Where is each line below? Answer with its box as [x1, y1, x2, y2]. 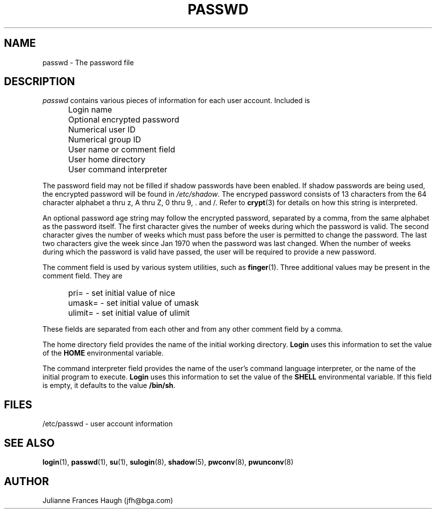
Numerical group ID [68, 134, 141, 145]
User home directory [68, 154, 145, 165]
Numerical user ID [68, 125, 136, 135]
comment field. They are [42, 271, 123, 280]
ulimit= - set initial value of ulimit [68, 308, 190, 318]
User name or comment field [68, 144, 175, 155]
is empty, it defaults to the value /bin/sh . [42, 381, 176, 390]
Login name [68, 105, 112, 115]
